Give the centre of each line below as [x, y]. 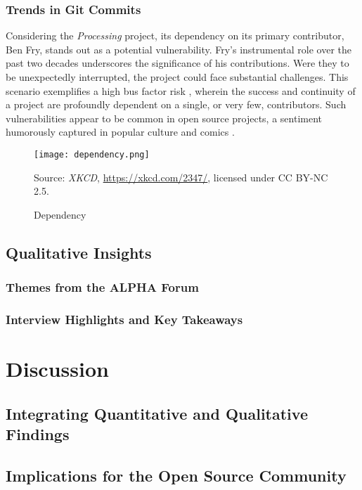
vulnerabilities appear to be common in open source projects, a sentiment [164, 118]
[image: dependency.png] [92, 154]
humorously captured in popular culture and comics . [120, 132]
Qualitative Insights [79, 252]
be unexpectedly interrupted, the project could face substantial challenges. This [177, 77]
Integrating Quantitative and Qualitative [157, 413]
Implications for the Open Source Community [176, 475]
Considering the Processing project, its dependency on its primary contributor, [175, 36]
